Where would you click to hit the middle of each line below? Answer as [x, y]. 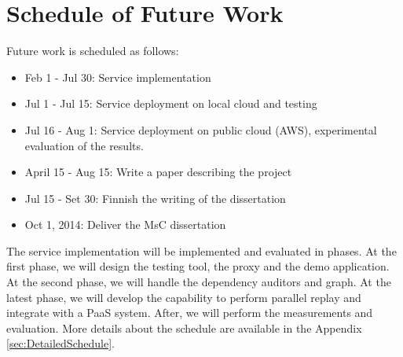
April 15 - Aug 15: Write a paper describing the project [158, 172]
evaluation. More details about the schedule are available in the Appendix [184, 328]
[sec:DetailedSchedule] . [60, 343]
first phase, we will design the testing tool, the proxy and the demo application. [198, 266]
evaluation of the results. [84, 145]
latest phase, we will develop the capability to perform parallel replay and [184, 297]
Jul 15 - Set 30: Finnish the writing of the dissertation [155, 198]
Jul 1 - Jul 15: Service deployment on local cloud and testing [171, 103]
